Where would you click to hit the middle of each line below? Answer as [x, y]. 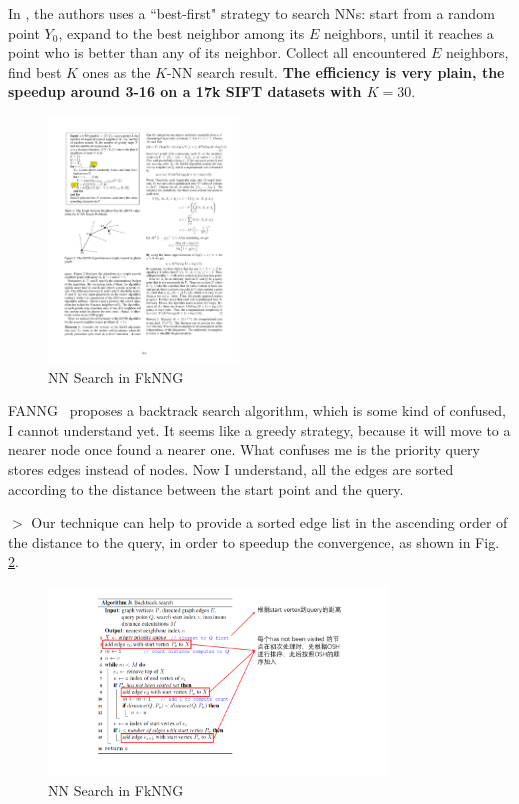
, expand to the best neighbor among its [181, 32]
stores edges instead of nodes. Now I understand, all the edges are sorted [231, 468]
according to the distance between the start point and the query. [206, 488]
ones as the [116, 71]
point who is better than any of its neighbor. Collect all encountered [217, 52]
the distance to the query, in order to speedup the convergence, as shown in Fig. [254, 541]
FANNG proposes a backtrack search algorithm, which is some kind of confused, [257, 410]
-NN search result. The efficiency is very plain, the [335, 71]
